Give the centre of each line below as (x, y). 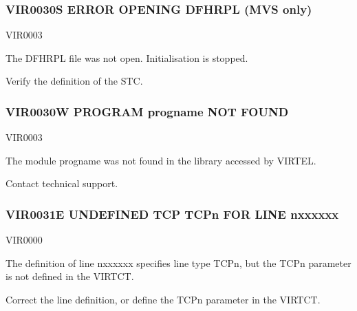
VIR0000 (24, 240)
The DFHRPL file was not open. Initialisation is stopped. (127, 57)
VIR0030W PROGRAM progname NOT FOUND (147, 111)
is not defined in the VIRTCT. (70, 276)
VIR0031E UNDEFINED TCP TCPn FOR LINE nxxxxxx (172, 214)
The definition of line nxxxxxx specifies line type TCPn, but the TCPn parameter (178, 262)
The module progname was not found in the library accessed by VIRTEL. (161, 160)
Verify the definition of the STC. (74, 81)
